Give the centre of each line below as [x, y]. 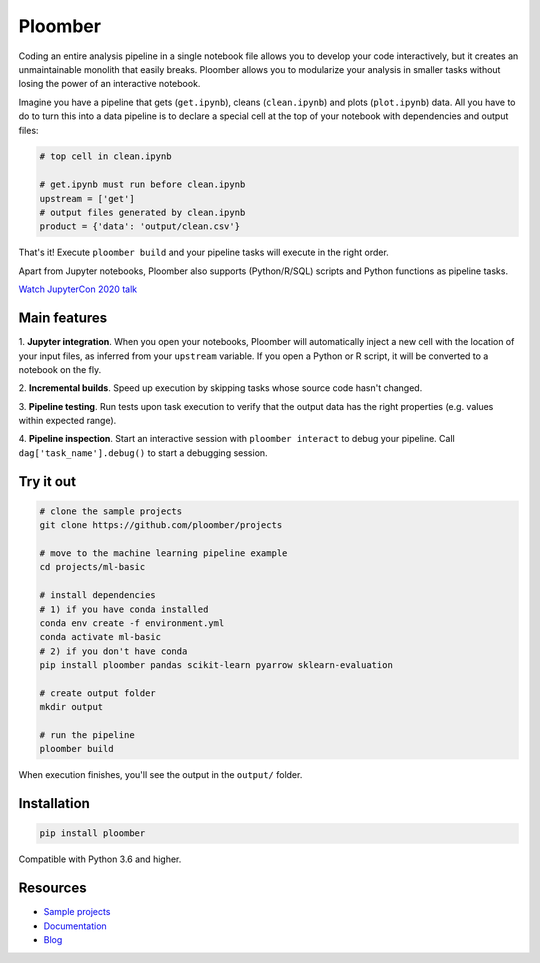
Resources [52, 888]
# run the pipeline [87, 735]
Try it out [47, 481]
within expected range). [67, 421]
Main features [63, 318]
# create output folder [98, 693]
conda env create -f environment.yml [132, 623]
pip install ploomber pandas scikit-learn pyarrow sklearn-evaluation [216, 665]
